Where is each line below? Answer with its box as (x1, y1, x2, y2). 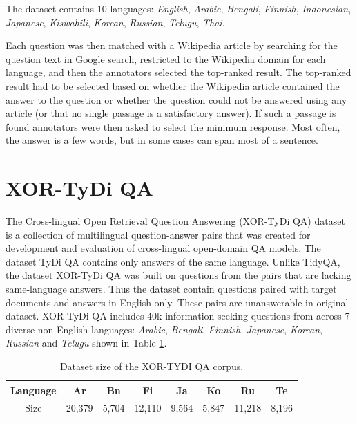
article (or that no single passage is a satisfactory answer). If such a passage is (6, 106, 336, 120)
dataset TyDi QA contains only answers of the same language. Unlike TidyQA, (6, 254, 340, 268)
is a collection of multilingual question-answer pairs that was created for (6, 227, 311, 241)
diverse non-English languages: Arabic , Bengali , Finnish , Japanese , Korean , (6, 322, 322, 336)
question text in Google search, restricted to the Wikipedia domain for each (6, 51, 326, 66)
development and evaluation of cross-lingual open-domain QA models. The (6, 241, 321, 255)
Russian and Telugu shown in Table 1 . (6, 335, 167, 350)
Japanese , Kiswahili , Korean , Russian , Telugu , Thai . (6, 15, 225, 29)
